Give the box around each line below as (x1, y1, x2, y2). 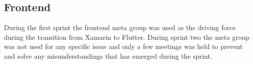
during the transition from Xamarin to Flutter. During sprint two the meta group (4, 32, 250, 42)
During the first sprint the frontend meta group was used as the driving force (4, 22, 236, 32)
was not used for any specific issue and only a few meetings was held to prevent (4, 41, 243, 51)
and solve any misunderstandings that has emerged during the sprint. (4, 50, 212, 61)
